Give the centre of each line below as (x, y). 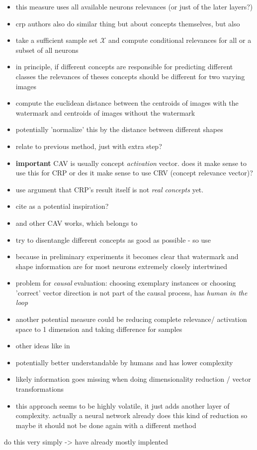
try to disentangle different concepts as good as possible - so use (113, 239)
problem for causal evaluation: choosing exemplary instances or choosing (126, 283)
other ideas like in (43, 346)
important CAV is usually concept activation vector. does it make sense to (131, 163)
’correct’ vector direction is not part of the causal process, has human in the (131, 292)
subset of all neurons (47, 50)
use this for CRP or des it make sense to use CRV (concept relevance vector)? (134, 173)
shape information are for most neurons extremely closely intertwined (122, 266)
